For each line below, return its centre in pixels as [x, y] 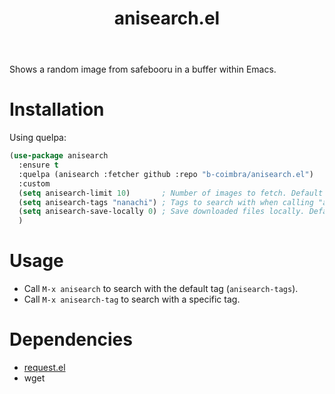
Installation [57, 109]
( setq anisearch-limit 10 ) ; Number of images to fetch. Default [171, 193]
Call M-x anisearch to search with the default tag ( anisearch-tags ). [161, 289]
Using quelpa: [38, 138]
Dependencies [71, 339]
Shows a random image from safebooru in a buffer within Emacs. [143, 69]
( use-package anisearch [59, 156]
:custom [34, 183]
